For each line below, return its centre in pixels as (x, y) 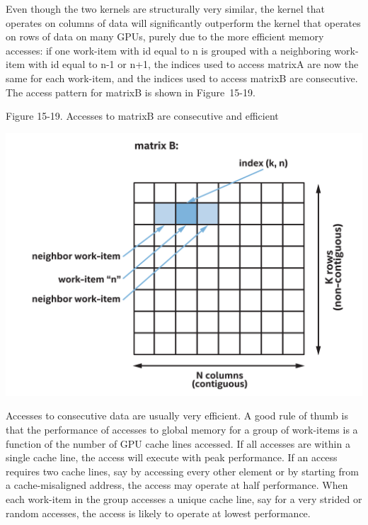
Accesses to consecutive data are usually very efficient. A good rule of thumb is (177, 416)
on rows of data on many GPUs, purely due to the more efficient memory (165, 36)
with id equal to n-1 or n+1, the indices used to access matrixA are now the (193, 64)
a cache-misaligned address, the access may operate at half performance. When (177, 485)
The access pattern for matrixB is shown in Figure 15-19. (131, 92)
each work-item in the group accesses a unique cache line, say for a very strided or (184, 499)
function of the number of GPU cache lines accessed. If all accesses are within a (178, 443)
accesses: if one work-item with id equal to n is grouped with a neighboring (168, 50)
